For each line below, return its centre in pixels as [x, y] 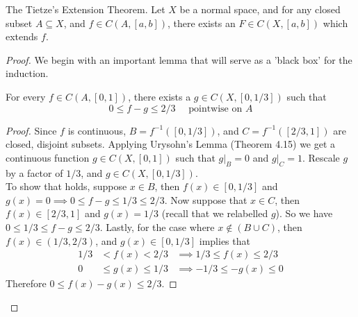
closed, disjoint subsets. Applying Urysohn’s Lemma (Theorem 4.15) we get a [171, 144]
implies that [225, 240]
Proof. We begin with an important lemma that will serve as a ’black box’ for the [179, 59]
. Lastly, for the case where [157, 226]
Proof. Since [31, 130]
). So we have [304, 213]
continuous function [48, 157]
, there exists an [201, 23]
